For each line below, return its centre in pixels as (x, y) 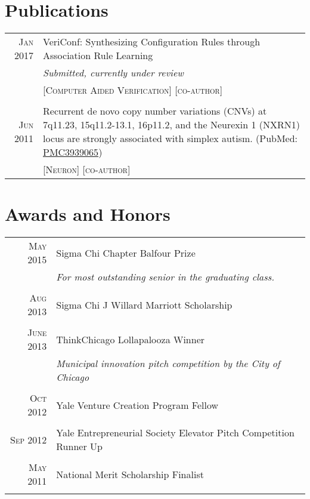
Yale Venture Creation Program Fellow (137, 405)
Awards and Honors (88, 214)
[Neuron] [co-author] (87, 170)
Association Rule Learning (98, 56)
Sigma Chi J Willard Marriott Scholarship (144, 304)
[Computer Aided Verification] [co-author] (133, 90)
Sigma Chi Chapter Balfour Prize (126, 252)
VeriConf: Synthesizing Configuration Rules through (152, 42)
